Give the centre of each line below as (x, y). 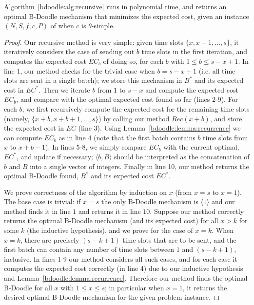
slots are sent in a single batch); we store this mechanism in (93, 80)
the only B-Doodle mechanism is (150, 201)
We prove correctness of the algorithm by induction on (85, 192)
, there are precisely (50, 239)
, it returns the (205, 287)
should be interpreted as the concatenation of (182, 156)
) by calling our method (134, 118)
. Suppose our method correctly (197, 211)
